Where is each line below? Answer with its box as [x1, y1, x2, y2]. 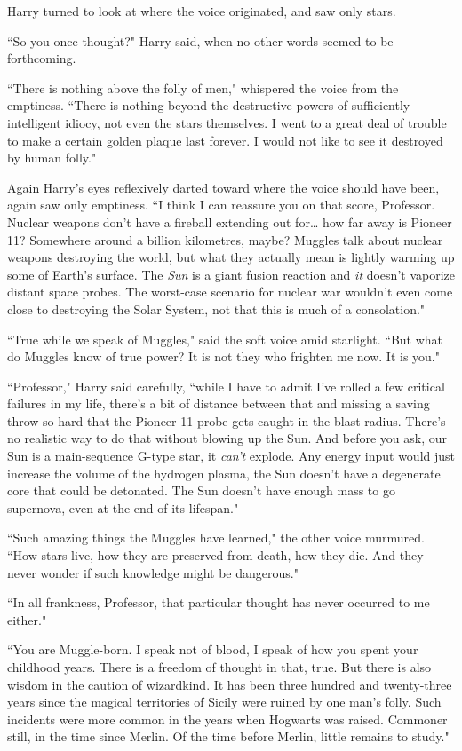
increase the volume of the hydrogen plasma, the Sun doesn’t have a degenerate [7, 463, 441, 482]
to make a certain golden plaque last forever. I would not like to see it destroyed [7, 130, 443, 149]
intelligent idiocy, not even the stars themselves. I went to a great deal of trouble [7, 113, 447, 131]
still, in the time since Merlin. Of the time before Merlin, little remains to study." [7, 727, 450, 746]
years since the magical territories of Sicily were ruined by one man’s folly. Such [7, 692, 442, 711]
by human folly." [7, 148, 97, 167]
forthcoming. [7, 49, 76, 67]
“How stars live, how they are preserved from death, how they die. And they [7, 546, 424, 565]
